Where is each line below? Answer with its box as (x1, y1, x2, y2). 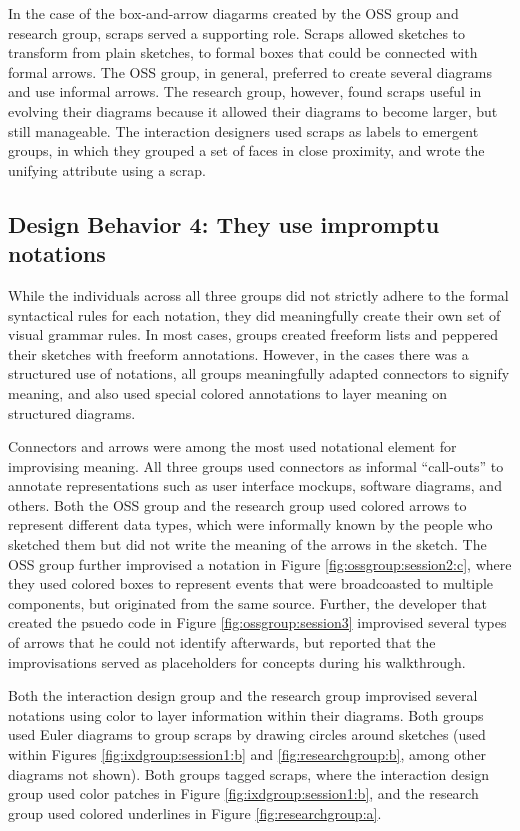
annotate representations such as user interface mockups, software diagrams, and (8, 475, 502, 496)
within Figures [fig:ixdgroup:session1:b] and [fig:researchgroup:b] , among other (8, 744, 487, 764)
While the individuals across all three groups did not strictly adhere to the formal (8, 284, 509, 305)
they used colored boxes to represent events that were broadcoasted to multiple (8, 573, 494, 594)
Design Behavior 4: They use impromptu (8, 208, 440, 239)
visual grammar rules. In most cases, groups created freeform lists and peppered (8, 324, 499, 345)
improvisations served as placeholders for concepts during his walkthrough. (8, 651, 466, 672)
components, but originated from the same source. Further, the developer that (8, 592, 488, 613)
